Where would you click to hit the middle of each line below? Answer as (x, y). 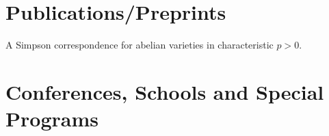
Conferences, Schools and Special (165, 91)
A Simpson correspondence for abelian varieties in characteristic (140, 45)
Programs (52, 119)
